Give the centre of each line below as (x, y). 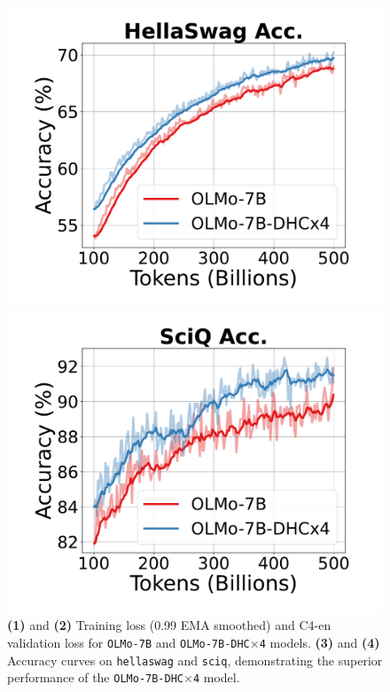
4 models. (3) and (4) (320, 642)
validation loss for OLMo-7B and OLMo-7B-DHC (129, 642)
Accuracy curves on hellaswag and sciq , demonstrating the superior (195, 660)
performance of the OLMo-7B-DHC (95, 677)
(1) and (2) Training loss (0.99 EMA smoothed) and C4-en (169, 625)
